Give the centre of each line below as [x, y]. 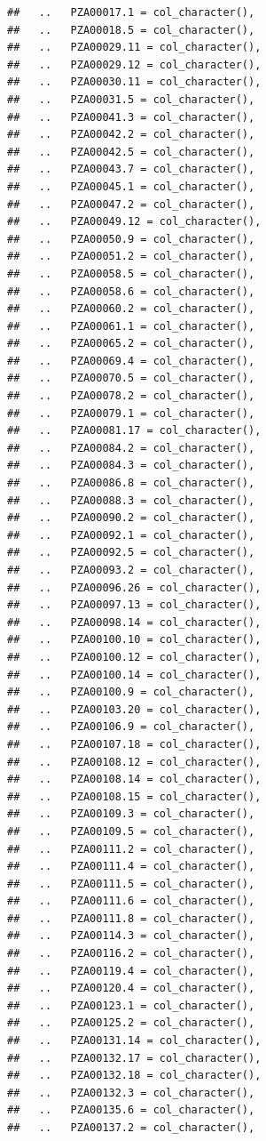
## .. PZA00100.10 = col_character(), [134, 640]
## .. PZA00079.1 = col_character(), [131, 413]
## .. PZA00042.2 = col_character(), [131, 135]
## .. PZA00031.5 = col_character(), [131, 99]
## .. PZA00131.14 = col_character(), [134, 1041]
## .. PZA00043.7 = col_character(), [131, 169]
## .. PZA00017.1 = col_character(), [131, 12]
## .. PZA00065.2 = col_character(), [131, 344]
